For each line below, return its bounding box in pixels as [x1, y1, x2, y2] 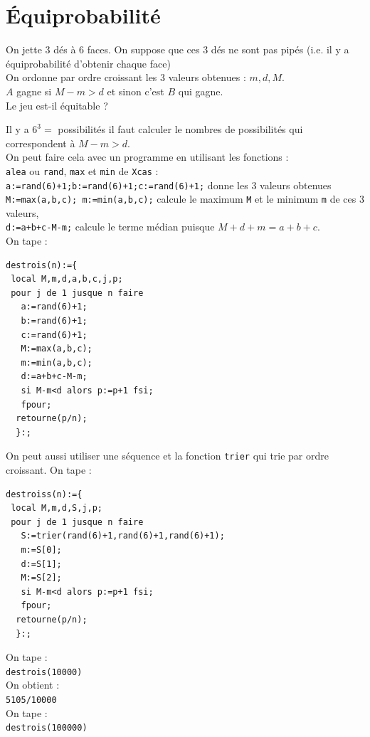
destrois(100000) [6, 723, 88, 733]
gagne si [16, 83, 52, 98]
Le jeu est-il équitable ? [6, 97, 108, 112]
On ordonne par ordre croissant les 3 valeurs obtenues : [6, 70, 246, 85]
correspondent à [6, 135, 75, 150]
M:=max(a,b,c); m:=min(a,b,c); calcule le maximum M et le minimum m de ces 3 [6, 191, 364, 206]
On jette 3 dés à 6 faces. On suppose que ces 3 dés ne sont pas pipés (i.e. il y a [6, 42, 349, 57]
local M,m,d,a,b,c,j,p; [11, 274, 123, 285]
